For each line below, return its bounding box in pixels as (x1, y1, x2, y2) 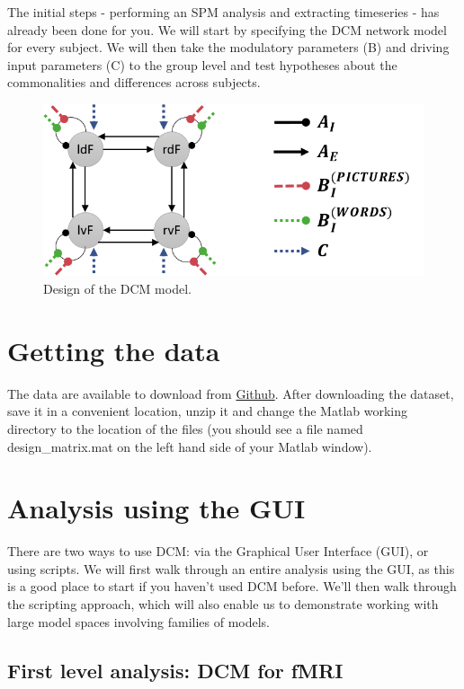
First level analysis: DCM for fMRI (7, 656, 344, 684)
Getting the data (7, 331, 220, 368)
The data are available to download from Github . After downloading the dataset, (7, 384, 454, 402)
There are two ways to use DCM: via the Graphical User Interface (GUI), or (7, 542, 429, 561)
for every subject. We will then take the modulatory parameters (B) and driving (7, 38, 450, 57)
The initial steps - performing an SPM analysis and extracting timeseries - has (7, 3, 440, 21)
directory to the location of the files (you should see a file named (7, 419, 363, 437)
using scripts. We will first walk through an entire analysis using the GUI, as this (7, 559, 455, 578)
